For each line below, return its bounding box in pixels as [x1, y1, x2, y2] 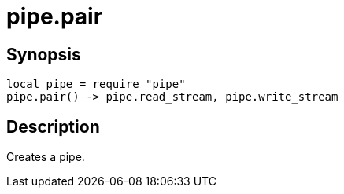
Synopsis [6, 44, 81, 64]
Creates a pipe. [6, 150, 85, 164]
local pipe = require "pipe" [6, 78, 186, 91]
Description [6, 116, 100, 137]
